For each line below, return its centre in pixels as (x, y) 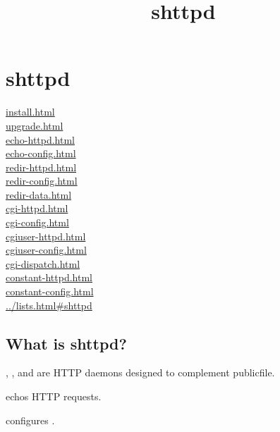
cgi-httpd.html (37, 208)
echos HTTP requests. (54, 396)
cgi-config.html (37, 222)
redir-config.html (42, 181)
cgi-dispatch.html (43, 263)
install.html (30, 112)
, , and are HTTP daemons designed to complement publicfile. (140, 372)
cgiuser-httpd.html (46, 236)
